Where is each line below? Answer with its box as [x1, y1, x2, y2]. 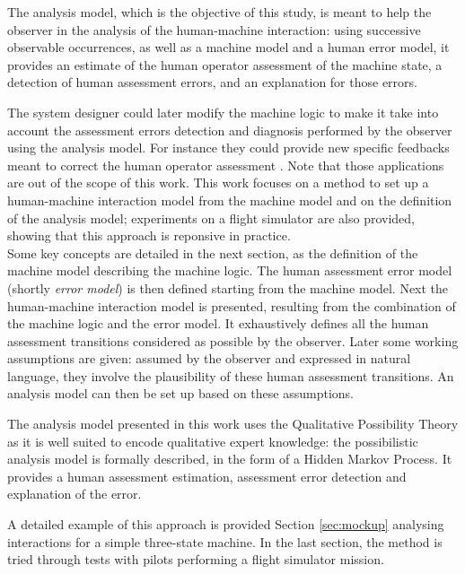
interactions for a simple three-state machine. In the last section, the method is [7, 532, 443, 551]
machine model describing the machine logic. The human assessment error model [7, 261, 452, 280]
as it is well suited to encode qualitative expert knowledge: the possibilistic [7, 431, 418, 450]
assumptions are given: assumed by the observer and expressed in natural [7, 349, 411, 368]
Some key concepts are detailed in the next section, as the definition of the [7, 243, 418, 262]
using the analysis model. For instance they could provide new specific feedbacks [7, 138, 450, 157]
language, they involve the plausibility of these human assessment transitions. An [7, 366, 454, 385]
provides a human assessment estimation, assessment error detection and [7, 466, 407, 485]
